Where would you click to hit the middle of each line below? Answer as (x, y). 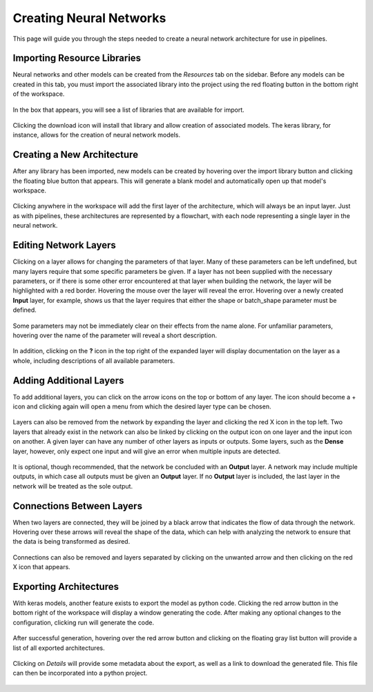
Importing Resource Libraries (77, 58)
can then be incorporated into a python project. (80, 673)
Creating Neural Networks (89, 18)
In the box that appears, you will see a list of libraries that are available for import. (128, 110)
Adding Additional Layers (68, 380)
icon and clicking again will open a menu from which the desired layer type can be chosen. (142, 406)
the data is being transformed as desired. (71, 542)
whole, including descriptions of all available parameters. (94, 360)
